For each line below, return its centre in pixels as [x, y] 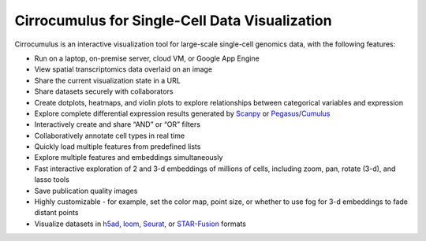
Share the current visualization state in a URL [107, 80]
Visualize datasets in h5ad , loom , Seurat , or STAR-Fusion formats [140, 224]
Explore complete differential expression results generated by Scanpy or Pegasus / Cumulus [182, 113]
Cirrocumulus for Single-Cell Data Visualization [173, 20]
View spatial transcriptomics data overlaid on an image [123, 69]
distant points [56, 213]
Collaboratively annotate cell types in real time [110, 135]
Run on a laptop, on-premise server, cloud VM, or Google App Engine [147, 58]
